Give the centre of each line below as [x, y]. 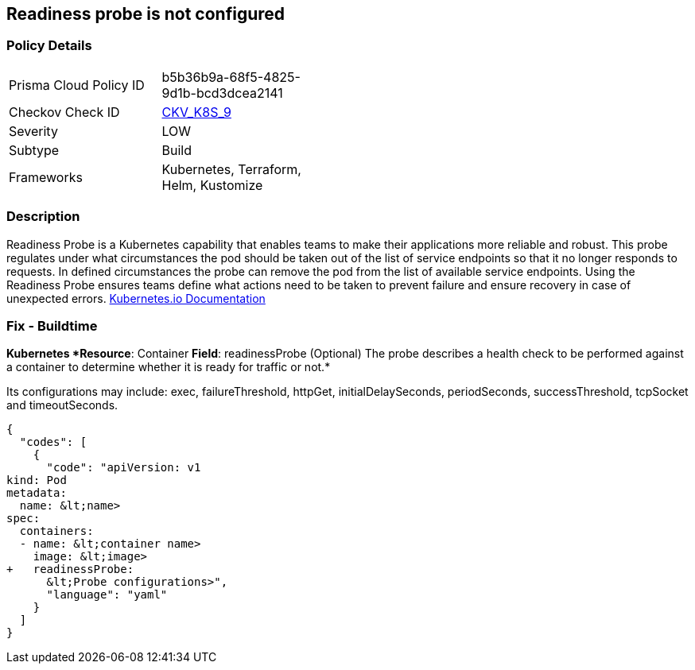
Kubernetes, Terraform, [231, 169]
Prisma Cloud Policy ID [77, 85]
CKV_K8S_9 [196, 112]
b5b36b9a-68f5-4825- [231, 77]
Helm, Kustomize [212, 185]
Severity [33, 131]
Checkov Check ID [64, 112]
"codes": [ [53, 442]
